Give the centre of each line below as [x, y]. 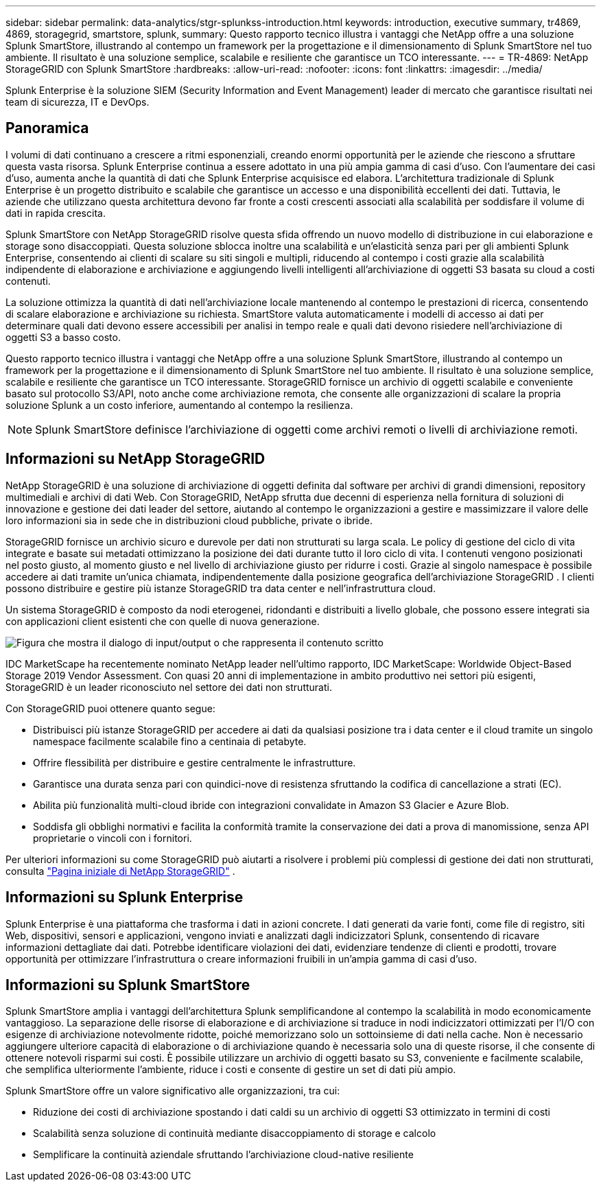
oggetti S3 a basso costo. [63, 337]
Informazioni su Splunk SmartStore [128, 985]
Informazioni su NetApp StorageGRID [135, 459]
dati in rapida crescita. [56, 213]
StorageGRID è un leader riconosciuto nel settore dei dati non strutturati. [169, 687]
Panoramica [47, 128]
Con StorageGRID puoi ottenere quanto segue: [110, 708]
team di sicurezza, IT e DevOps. [78, 102]
